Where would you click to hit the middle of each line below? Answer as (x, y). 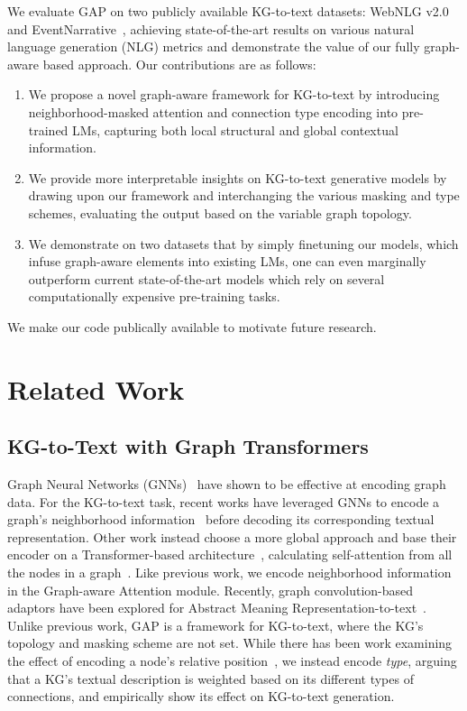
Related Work (96, 388)
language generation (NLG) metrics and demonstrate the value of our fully (214, 46)
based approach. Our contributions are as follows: (179, 64)
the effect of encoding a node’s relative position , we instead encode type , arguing (232, 661)
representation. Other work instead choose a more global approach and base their (232, 536)
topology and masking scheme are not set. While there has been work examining (230, 643)
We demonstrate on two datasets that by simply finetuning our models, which (243, 243)
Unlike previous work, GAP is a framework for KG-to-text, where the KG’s (215, 625)
